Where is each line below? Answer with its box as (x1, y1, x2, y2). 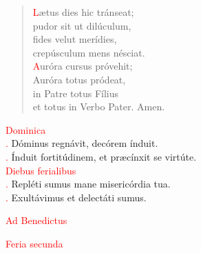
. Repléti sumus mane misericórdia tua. (6, 176, 171, 191)
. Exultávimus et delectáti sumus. (6, 190, 147, 204)
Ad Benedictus (6, 213, 67, 227)
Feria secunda (6, 236, 63, 250)
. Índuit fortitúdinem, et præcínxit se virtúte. (6, 149, 197, 163)
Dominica (6, 122, 46, 136)
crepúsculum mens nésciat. (32, 45, 145, 59)
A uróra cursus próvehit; (32, 59, 133, 73)
